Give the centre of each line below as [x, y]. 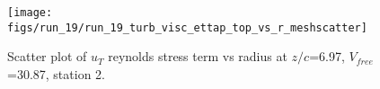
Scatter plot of [47, 56]
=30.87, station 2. [56, 73]
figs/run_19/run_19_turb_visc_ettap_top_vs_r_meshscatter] [187, 27]
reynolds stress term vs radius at [198, 56]
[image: [30, 13]
